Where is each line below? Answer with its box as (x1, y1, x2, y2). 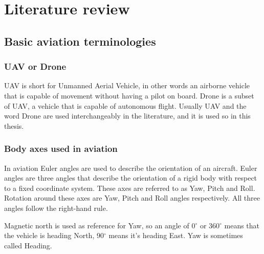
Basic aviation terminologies (4, 33, 156, 49)
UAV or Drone (4, 60, 67, 73)
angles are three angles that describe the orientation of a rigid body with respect (4, 172, 257, 183)
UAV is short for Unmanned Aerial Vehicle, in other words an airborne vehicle (4, 80, 250, 91)
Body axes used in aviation (4, 142, 118, 155)
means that (224, 220, 260, 230)
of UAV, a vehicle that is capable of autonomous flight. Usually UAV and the (4, 100, 247, 111)
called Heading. (4, 240, 52, 250)
